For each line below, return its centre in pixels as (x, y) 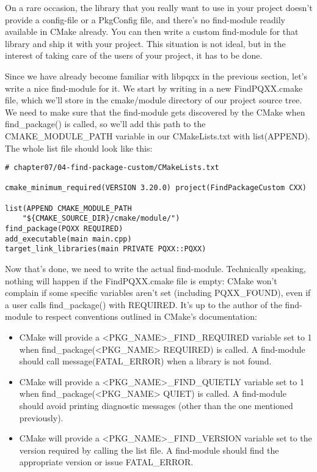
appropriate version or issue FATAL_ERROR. (106, 462)
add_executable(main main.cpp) (68, 239)
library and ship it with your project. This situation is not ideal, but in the (145, 43)
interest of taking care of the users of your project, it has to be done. (134, 55)
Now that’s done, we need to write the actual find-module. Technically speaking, (155, 269)
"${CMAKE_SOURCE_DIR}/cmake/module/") (101, 219)
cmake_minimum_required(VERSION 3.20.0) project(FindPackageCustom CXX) (156, 188)
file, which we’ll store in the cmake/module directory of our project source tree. (154, 100)
